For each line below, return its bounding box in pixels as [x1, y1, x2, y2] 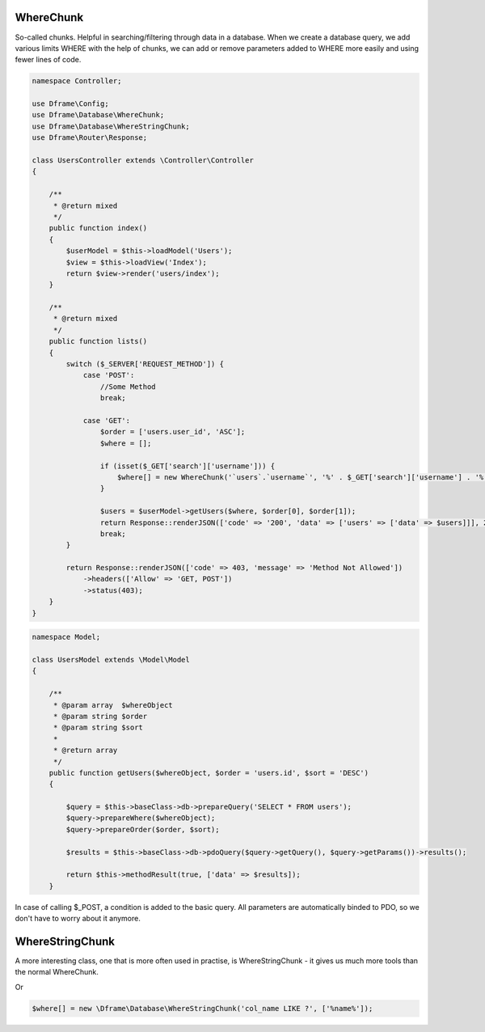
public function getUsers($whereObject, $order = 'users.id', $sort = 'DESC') [48, 768, 369, 777]
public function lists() [48, 336, 148, 346]
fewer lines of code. [15, 55, 82, 65]
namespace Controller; [32, 77, 122, 86]
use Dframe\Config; [32, 99, 109, 108]
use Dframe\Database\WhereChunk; [32, 110, 165, 120]
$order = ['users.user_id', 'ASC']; [99, 427, 246, 437]
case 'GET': [82, 417, 131, 425]
